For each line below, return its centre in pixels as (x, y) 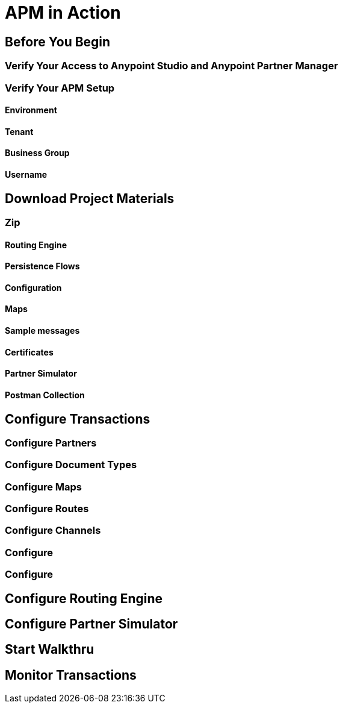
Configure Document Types (71, 465)
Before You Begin (58, 42)
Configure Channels (53, 531)
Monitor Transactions (71, 675)
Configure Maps (44, 487)
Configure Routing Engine (84, 598)
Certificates (29, 352)
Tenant (19, 131)
